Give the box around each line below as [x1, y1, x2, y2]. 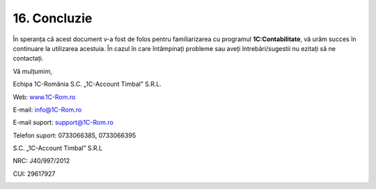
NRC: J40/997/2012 [13, 157, 70, 165]
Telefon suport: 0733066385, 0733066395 [13, 131, 136, 139]
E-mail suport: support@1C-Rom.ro [13, 119, 114, 127]
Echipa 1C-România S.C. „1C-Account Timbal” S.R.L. [13, 80, 162, 89]
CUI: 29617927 [13, 169, 56, 178]
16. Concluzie [13, 10, 93, 26]
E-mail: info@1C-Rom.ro [13, 105, 82, 114]
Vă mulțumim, [13, 67, 52, 75]
